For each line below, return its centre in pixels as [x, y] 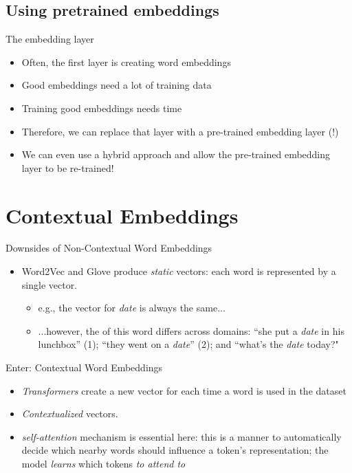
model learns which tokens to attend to [103, 464]
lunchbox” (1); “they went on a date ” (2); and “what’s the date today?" [188, 344]
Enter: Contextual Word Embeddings [84, 367]
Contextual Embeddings [122, 215]
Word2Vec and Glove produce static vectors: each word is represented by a [179, 271]
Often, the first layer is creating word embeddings [126, 62]
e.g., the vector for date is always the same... [132, 308]
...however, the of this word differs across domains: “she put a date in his [191, 330]
